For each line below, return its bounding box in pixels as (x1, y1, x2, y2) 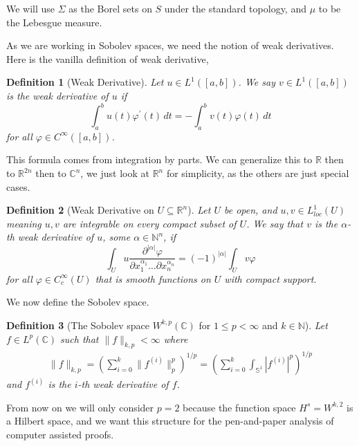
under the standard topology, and (164, 1, 306, 15)
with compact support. (224, 271, 317, 286)
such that (60, 331, 99, 346)
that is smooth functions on (95, 271, 211, 286)
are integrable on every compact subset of (62, 216, 237, 230)
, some (102, 230, 131, 244)
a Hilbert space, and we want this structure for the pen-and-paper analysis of (6, 414, 334, 428)
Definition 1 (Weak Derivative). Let (6, 75, 164, 89)
